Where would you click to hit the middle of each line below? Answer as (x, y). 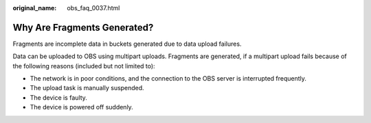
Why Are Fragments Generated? (83, 27)
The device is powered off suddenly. (81, 107)
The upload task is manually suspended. (87, 88)
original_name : (35, 8)
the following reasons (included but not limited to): (84, 66)
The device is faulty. (58, 97)
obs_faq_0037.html (93, 8)
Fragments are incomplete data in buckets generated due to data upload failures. (127, 44)
